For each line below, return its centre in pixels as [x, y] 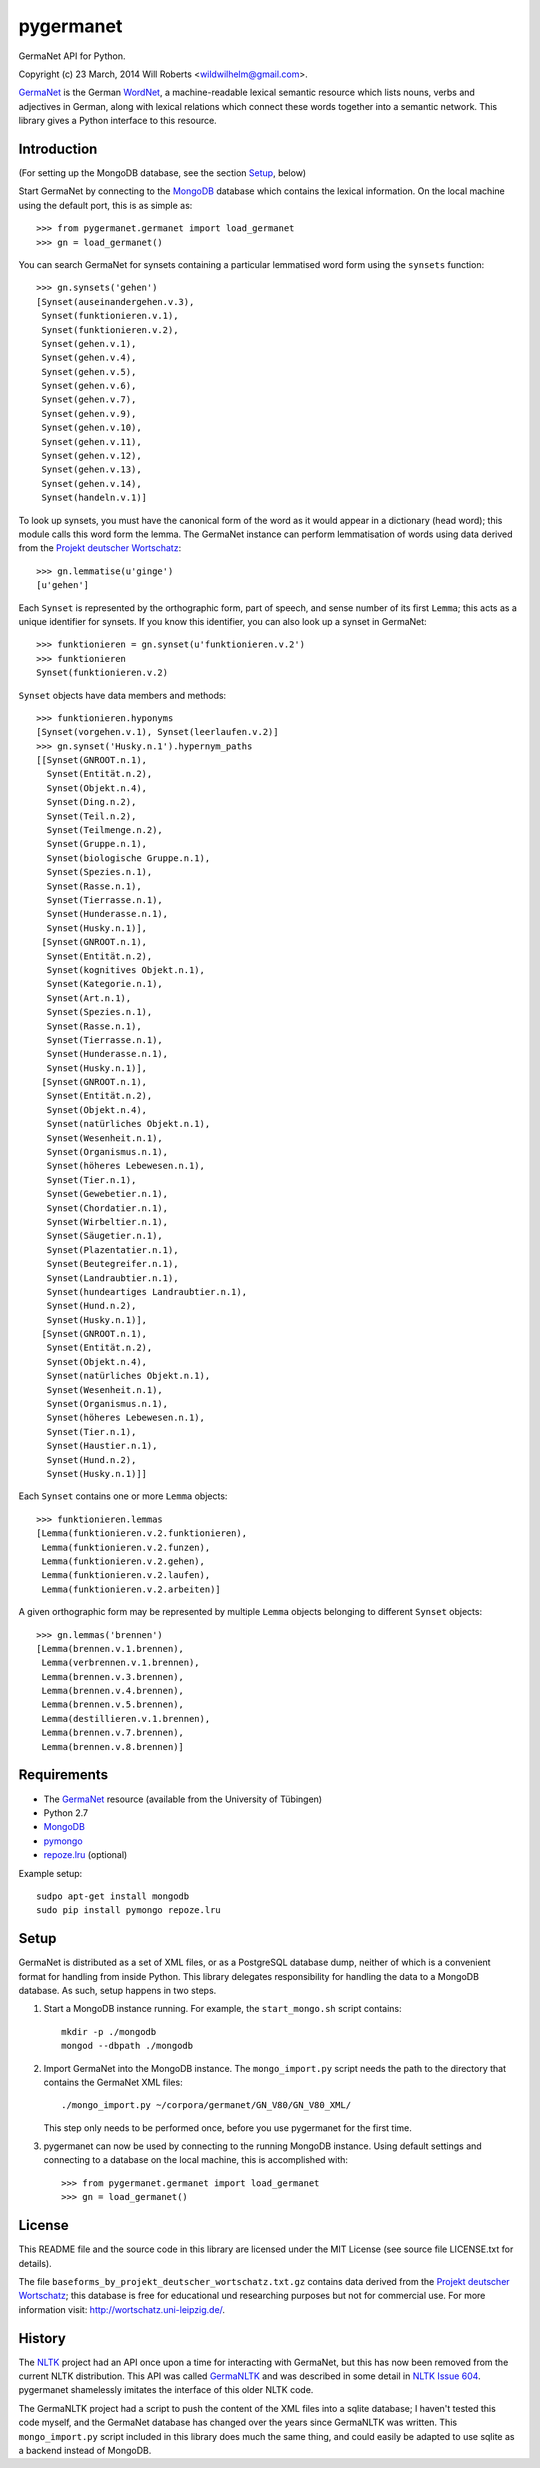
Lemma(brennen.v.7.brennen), [113, 1733]
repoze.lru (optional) [85, 1855]
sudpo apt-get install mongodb [113, 1896]
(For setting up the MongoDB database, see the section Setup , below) [162, 173]
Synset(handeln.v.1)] [94, 498]
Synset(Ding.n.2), [91, 802]
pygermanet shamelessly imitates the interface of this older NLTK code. [166, 2390]
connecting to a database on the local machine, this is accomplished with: [196, 2160]
